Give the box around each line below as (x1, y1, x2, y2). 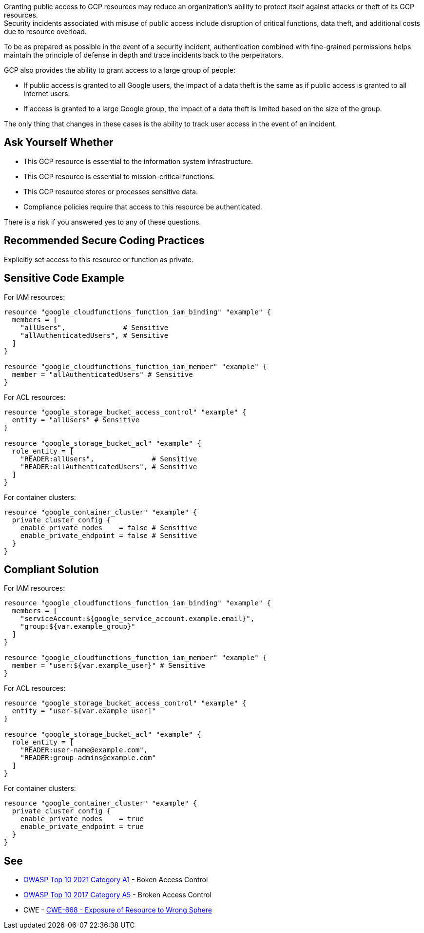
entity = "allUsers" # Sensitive (12, 415, 140, 424)
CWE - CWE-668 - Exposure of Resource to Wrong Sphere (23, 906, 212, 914)
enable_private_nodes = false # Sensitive (20, 523, 197, 532)
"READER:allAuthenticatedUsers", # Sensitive (20, 462, 197, 471)
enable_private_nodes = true (20, 815, 144, 823)
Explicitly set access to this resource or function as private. (4, 255, 193, 264)
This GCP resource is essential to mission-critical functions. (23, 172, 215, 181)
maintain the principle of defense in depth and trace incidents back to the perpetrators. (4, 51, 283, 59)
